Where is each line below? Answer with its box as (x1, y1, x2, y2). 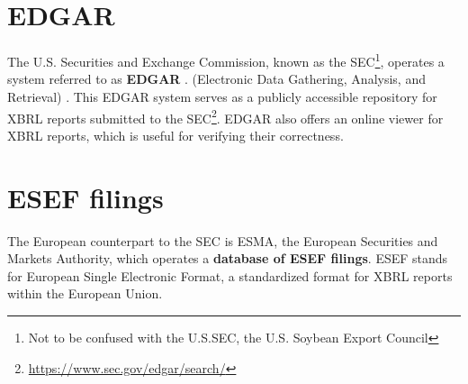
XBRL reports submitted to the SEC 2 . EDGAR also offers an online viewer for (7, 105, 444, 127)
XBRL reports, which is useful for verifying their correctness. (7, 125, 344, 144)
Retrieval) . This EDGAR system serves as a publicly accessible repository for (7, 87, 437, 105)
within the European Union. (7, 284, 163, 303)
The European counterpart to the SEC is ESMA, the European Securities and (7, 231, 438, 250)
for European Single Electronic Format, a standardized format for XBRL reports (7, 266, 453, 285)
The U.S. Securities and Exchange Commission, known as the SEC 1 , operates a (7, 50, 445, 70)
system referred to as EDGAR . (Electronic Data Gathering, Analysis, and (7, 69, 426, 88)
